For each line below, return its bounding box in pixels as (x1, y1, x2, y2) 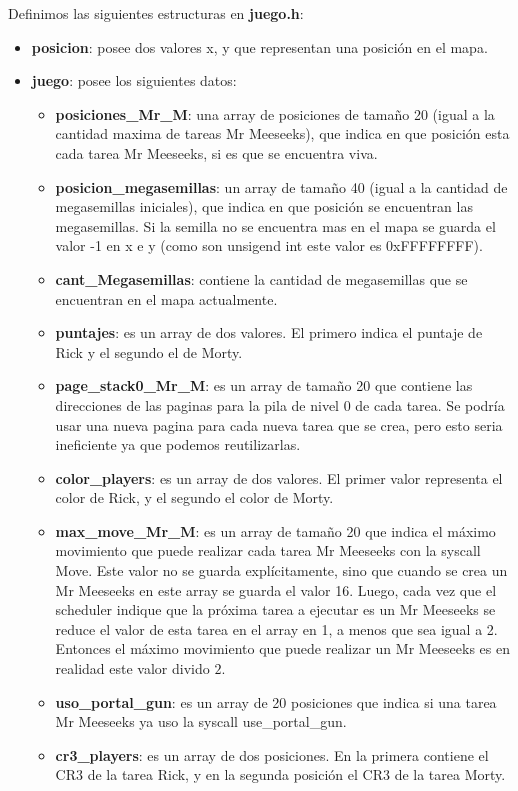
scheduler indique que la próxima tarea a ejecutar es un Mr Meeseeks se (55, 599, 496, 620)
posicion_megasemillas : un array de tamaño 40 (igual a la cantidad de (55, 176, 508, 197)
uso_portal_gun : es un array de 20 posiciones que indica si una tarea (55, 691, 497, 712)
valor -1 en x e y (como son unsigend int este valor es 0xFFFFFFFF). (55, 235, 483, 256)
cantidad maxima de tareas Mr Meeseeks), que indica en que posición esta (55, 123, 510, 144)
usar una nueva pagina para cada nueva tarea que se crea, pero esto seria (55, 414, 503, 435)
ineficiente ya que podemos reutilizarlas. (55, 434, 301, 455)
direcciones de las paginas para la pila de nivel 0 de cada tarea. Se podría (55, 394, 505, 415)
